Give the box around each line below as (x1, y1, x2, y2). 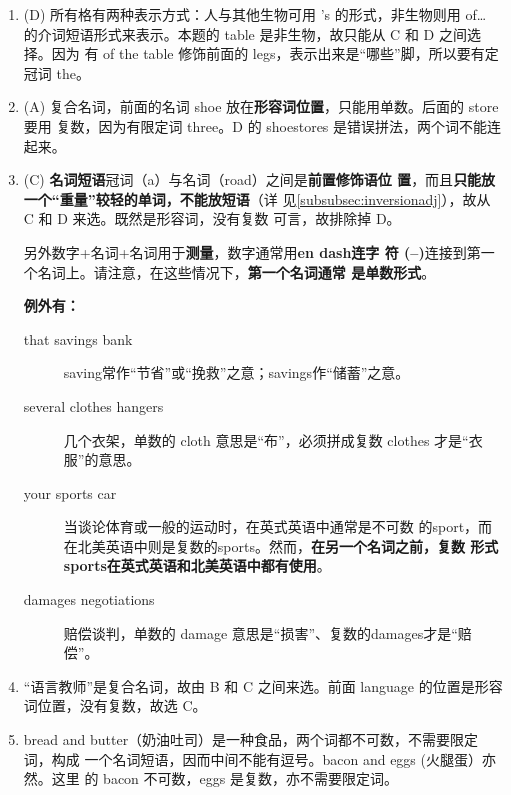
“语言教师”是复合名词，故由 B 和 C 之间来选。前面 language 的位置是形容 (23, 675, 503, 696)
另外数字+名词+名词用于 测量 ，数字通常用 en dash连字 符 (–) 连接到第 (23, 241, 481, 262)
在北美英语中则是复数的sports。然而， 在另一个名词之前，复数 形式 (63, 535, 499, 556)
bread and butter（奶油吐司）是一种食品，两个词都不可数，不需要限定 (23, 729, 479, 750)
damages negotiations (23, 589, 155, 610)
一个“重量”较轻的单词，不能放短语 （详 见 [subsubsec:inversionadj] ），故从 (23, 188, 491, 209)
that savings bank (23, 328, 133, 349)
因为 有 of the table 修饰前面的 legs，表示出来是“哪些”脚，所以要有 (51, 43, 485, 64)
